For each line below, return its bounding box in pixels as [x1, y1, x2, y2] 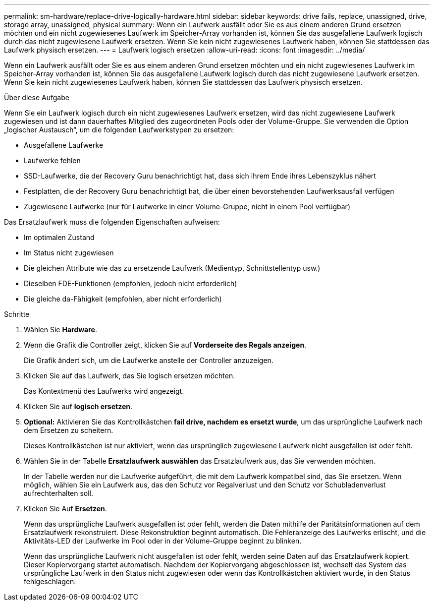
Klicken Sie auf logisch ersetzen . [24, 402, 132, 411]
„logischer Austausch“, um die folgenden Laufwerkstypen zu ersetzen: [4, 125, 234, 134]
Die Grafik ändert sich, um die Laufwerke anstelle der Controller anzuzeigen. [24, 356, 273, 364]
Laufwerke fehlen [24, 156, 81, 165]
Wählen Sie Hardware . [24, 325, 97, 334]
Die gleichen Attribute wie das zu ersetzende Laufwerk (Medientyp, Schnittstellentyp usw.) [24, 264, 321, 272]
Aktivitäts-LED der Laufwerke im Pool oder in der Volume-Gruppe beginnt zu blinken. [24, 537, 302, 545]
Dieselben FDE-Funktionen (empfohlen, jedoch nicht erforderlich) [24, 279, 237, 288]
